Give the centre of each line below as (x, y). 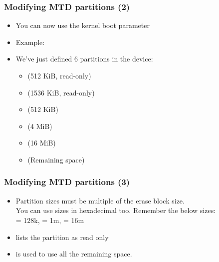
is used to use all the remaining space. (74, 254)
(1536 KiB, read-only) (61, 92)
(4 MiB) (40, 126)
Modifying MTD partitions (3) (67, 182)
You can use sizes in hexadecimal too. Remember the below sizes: (116, 210)
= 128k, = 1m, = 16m (50, 220)
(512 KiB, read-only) (59, 75)
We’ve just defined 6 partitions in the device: (84, 59)
